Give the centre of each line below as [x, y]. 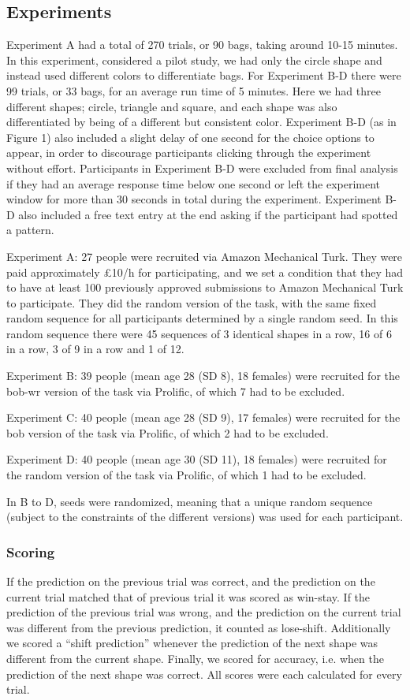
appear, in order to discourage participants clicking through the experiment [189, 153]
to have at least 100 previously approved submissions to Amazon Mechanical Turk [205, 287]
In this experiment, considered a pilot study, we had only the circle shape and [194, 60]
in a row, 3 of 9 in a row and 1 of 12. [95, 349]
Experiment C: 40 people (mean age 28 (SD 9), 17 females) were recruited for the [203, 417]
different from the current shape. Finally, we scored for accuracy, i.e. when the [195, 659]
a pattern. [30, 230]
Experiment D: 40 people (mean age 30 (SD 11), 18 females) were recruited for [197, 459]
